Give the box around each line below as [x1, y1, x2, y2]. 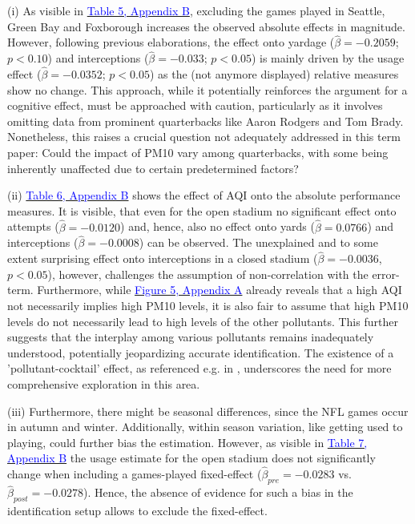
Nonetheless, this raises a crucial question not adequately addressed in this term [7, 128, 401, 145]
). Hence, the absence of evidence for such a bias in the [83, 484, 353, 501]
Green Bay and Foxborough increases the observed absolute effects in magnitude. [7, 18, 405, 34]
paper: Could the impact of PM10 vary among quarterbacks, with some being [7, 144, 389, 160]
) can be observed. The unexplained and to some [139, 234, 378, 251]
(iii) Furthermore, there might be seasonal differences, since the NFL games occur [7, 402, 409, 419]
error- [372, 265, 400, 282]
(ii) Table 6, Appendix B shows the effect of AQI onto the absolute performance [7, 187, 401, 204]
